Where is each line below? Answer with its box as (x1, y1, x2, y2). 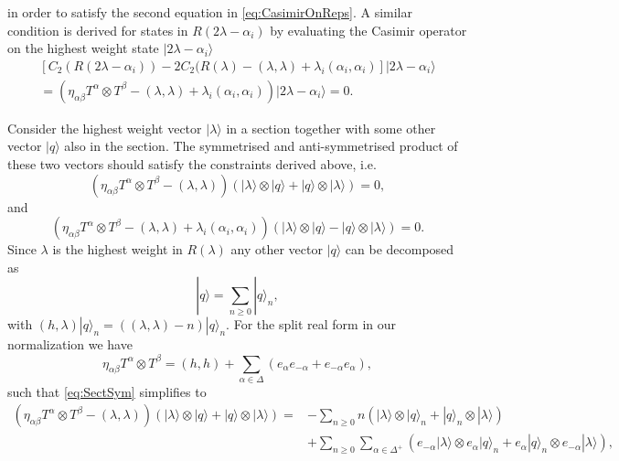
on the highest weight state (7, 38, 159, 58)
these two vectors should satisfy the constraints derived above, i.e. (7, 155, 377, 174)
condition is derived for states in (7, 20, 188, 39)
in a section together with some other (226, 118, 436, 137)
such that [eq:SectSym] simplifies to (7, 381, 207, 401)
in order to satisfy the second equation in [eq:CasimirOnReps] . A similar (7, 3, 412, 21)
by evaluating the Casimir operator (270, 20, 467, 39)
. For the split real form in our (226, 315, 397, 334)
